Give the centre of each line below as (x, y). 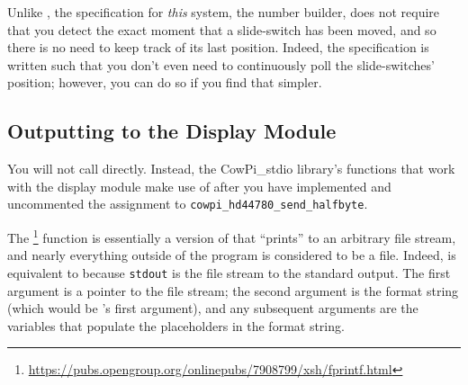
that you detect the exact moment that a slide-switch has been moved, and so (222, 29)
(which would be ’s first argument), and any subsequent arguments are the (213, 308)
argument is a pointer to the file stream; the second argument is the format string (233, 290)
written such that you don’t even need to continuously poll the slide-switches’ (221, 64)
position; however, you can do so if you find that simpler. (165, 82)
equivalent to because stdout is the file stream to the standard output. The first (229, 272)
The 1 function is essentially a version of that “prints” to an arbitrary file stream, (232, 236)
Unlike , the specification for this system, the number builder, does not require (224, 12)
